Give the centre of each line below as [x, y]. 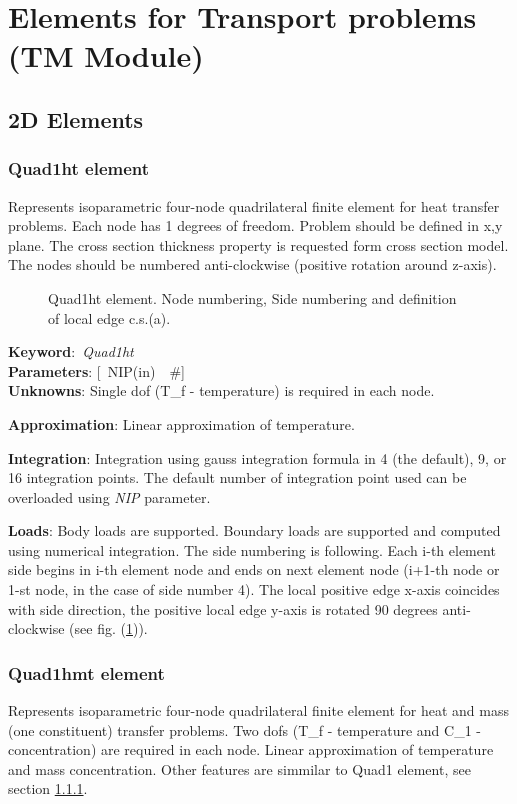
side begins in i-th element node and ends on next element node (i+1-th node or [254, 569]
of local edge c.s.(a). [109, 317]
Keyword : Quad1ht [71, 351]
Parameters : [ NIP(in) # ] [96, 370]
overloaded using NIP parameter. [109, 496]
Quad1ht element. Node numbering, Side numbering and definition [252, 297]
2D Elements [76, 118]
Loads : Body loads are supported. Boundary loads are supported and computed [254, 530]
